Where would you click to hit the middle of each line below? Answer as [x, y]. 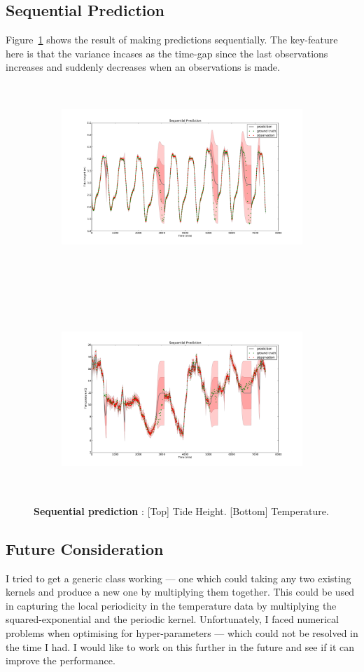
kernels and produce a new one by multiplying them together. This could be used [180, 592]
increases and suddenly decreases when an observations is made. [143, 67]
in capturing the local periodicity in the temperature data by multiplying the [171, 605]
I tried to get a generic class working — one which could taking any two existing [178, 578]
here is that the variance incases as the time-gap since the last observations [167, 53]
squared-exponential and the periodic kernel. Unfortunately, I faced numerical [172, 619]
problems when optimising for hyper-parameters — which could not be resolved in [182, 633]
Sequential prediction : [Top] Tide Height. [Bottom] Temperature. [181, 510]
